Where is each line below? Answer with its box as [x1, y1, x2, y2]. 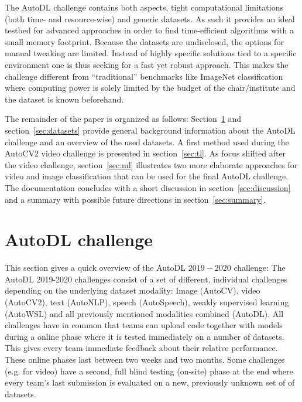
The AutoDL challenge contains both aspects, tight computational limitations [5, 1, 283, 13]
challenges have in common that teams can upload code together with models [5, 319, 283, 331]
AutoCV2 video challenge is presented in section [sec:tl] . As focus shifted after [5, 147, 286, 159]
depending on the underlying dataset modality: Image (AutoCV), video [5, 284, 260, 297]
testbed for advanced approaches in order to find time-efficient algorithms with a [5, 24, 294, 36]
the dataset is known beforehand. [5, 93, 124, 105]
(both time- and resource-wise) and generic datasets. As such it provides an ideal [5, 12, 295, 25]
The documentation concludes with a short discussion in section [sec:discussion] [5, 181, 291, 193]
